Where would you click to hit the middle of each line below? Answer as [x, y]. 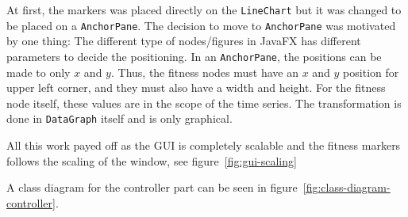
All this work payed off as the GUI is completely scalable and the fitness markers [204, 145]
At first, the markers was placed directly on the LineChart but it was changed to [204, 10]
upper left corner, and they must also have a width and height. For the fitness [196, 88]
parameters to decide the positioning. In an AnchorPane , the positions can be [194, 56]
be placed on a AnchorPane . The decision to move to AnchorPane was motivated [201, 25]
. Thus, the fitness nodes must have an [204, 72]
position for [371, 72]
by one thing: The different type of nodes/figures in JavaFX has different [184, 41]
